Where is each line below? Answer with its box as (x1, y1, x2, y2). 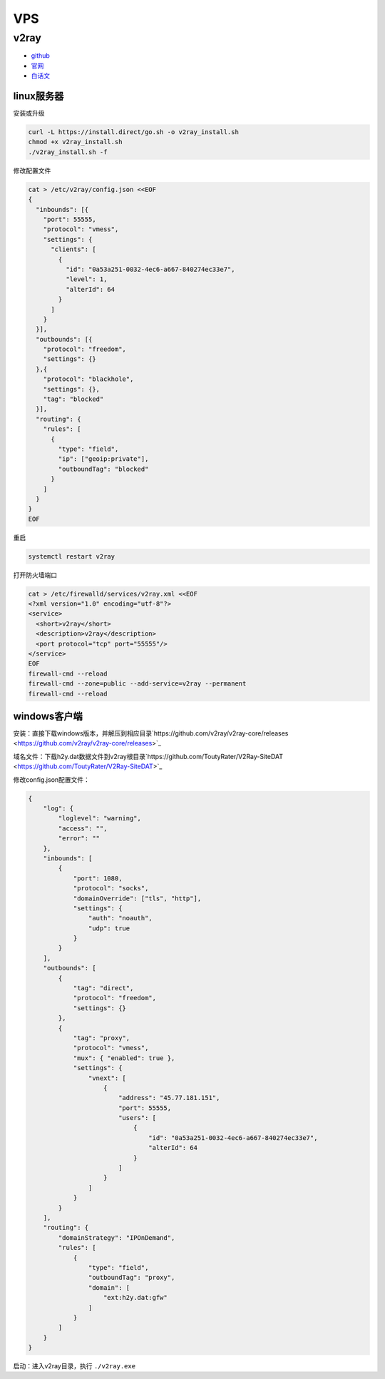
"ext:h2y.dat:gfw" (103, 1293, 168, 1302)
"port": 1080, (73, 874, 123, 882)
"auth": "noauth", (88, 914, 153, 922)
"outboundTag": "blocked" (58, 464, 149, 473)
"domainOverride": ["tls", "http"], (73, 894, 202, 902)
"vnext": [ (88, 1074, 126, 1082)
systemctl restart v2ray (28, 552, 115, 560)
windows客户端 (13, 710, 83, 722)
